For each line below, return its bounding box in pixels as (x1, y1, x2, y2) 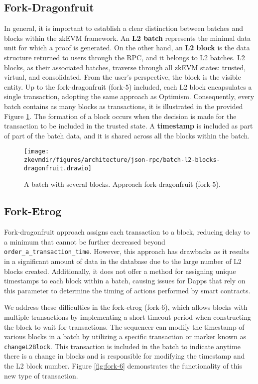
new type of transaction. (4, 370, 78, 381)
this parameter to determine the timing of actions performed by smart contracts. (4, 285, 251, 295)
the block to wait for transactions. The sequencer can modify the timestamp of (4, 321, 245, 332)
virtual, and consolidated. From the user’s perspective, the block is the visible (4, 72, 241, 82)
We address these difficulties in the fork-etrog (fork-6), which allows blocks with (4, 302, 248, 312)
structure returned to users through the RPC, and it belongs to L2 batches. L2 (4, 52, 245, 62)
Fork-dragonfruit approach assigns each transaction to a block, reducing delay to (4, 227, 250, 237)
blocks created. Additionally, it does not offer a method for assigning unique (4, 265, 236, 276)
